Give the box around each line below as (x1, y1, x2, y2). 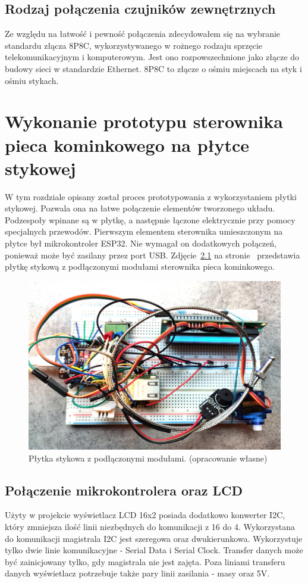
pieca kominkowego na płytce (5, 132, 250, 157)
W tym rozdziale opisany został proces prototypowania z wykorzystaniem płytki (5, 190, 297, 202)
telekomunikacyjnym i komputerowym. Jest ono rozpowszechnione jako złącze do (5, 51, 300, 63)
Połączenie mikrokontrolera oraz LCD (5, 481, 243, 499)
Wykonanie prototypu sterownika (5, 109, 283, 133)
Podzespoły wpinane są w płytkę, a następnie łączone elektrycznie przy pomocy (5, 213, 296, 226)
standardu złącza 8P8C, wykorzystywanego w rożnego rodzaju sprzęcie (5, 39, 263, 51)
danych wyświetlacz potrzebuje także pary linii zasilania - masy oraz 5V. (5, 567, 270, 579)
